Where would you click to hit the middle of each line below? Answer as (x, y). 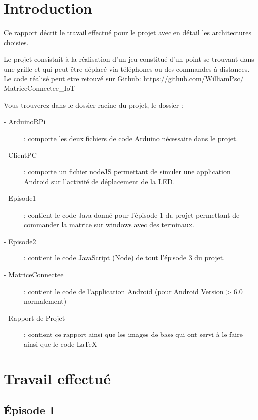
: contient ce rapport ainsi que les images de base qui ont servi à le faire (133, 334)
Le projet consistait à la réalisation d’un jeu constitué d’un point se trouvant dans (129, 59)
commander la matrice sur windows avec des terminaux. (109, 224)
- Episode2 (20, 241)
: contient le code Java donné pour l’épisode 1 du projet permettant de (132, 214)
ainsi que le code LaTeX (61, 344)
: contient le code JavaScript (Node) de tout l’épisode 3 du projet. (125, 258)
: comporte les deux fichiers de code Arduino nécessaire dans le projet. (131, 138)
